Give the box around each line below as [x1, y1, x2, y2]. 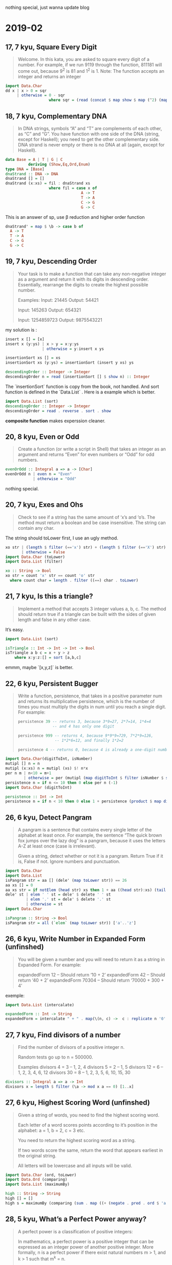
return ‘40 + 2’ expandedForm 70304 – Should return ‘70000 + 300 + [17, 977, 164, 983]
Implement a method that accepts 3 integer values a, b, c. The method [17, 606, 166, 612]
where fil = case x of [49, 185, 97, 191]
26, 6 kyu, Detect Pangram [5, 813, 92, 822]
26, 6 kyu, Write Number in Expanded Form [5, 935, 146, 943]
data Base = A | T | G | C [5, 157, 63, 162]
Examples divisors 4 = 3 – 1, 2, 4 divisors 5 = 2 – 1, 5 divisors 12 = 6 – [17, 1064, 163, 1070]
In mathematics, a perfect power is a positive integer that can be [17, 1238, 154, 1245]
